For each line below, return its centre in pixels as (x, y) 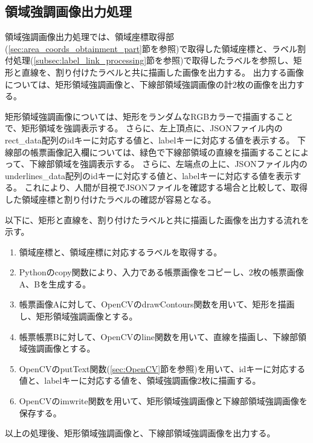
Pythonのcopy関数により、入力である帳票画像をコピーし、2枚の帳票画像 (161, 272)
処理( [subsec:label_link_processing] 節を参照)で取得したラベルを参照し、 (153, 60)
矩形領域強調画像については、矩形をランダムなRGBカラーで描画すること (149, 116)
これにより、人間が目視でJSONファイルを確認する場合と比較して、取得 (166, 187)
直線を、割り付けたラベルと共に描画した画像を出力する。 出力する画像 (163, 72)
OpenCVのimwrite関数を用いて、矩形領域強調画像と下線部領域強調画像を (163, 401)
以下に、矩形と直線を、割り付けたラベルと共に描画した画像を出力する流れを (157, 219)
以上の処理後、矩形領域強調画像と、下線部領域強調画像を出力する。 (140, 433)
